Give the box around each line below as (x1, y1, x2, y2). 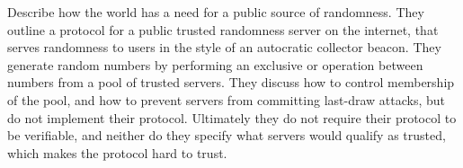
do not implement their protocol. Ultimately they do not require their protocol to (7, 108, 457, 127)
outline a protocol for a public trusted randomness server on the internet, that (7, 20, 439, 39)
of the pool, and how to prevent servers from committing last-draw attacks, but (7, 90, 445, 109)
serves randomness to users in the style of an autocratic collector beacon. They (7, 38, 441, 57)
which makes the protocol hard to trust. (7, 143, 227, 162)
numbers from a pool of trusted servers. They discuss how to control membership (7, 73, 455, 92)
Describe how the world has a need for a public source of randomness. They (7, 3, 424, 21)
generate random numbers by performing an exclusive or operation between (7, 55, 423, 74)
